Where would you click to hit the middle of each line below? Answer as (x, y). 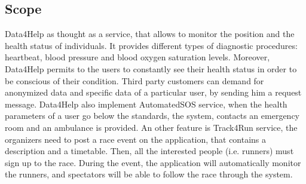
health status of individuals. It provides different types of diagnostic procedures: (151, 45)
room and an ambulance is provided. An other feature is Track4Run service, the (151, 127)
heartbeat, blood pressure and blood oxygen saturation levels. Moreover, (137, 57)
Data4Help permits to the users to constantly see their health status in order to (151, 68)
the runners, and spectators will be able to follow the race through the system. (149, 174)
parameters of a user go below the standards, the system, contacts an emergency (152, 116)
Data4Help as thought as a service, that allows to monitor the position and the (150, 34)
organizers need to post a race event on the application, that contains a (136, 139)
